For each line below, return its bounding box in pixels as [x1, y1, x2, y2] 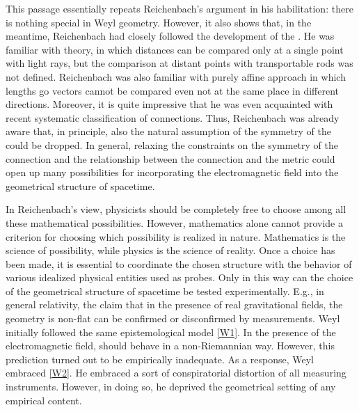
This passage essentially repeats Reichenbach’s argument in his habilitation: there [6, 1, 353, 15]
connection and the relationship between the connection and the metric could [6, 151, 335, 166]
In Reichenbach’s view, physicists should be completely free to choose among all [6, 202, 346, 216]
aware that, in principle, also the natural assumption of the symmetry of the [6, 124, 331, 138]
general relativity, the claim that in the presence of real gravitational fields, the [6, 297, 343, 312]
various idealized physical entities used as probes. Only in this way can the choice [6, 270, 353, 285]
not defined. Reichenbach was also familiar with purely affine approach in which [6, 69, 346, 84]
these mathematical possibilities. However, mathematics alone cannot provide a [6, 215, 343, 230]
